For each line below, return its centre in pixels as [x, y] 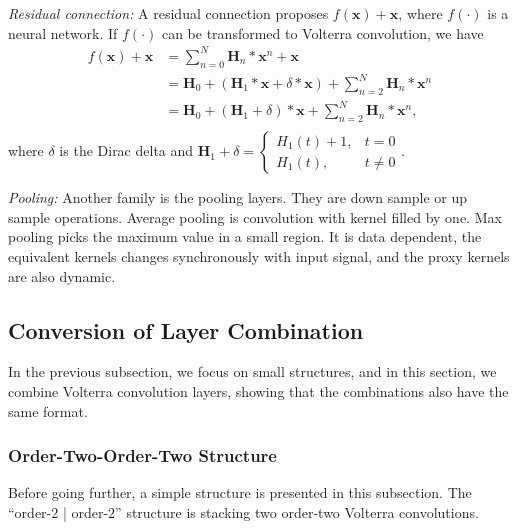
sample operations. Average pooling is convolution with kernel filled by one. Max [255, 216]
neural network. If [63, 32]
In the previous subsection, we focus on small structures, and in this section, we [252, 371]
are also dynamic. [62, 275]
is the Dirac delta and [126, 150]
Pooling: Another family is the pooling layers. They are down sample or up [238, 197]
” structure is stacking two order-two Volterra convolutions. [297, 511]
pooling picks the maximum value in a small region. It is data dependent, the [245, 236]
